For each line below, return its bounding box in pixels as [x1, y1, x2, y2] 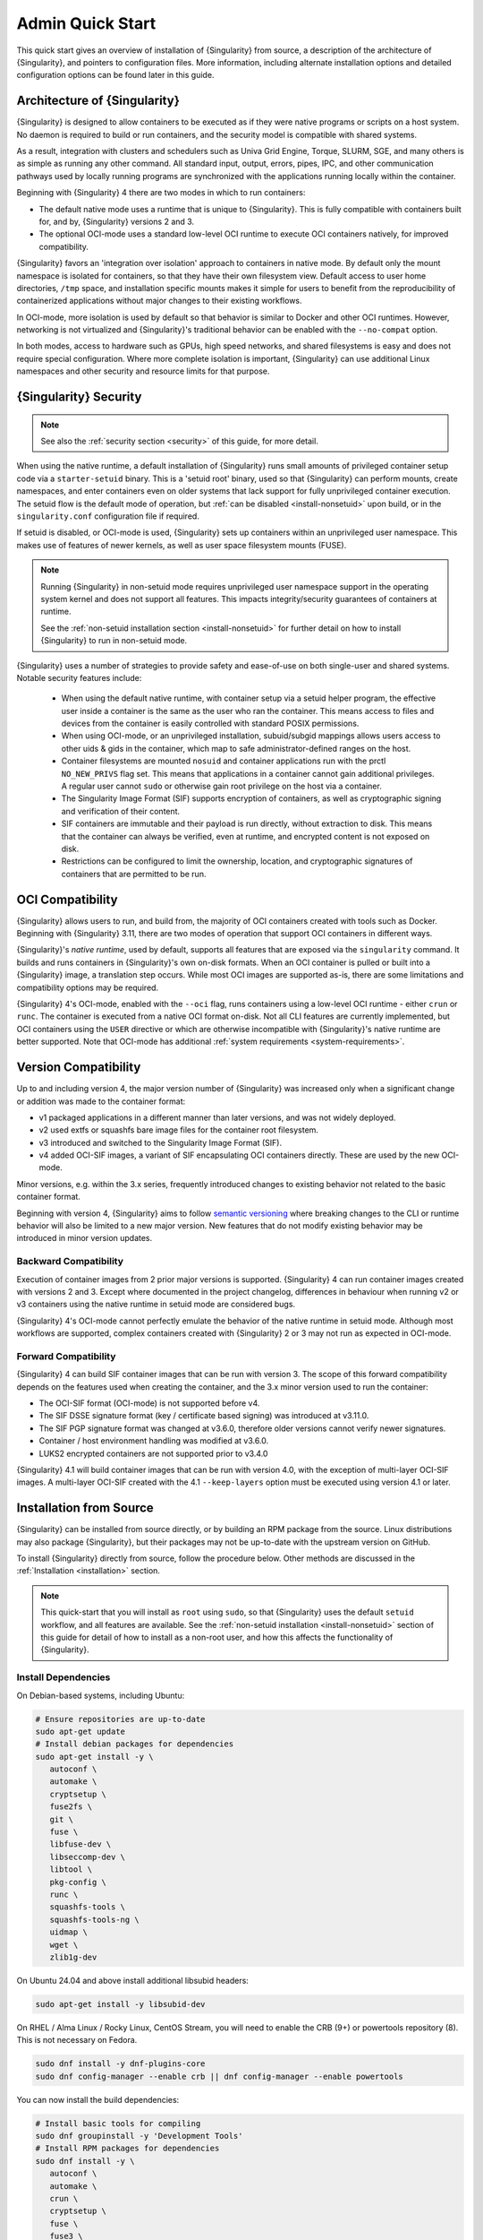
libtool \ [49, 1865, 93, 1874]
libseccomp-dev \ [49, 1851, 125, 1862]
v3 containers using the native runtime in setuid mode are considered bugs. [16, 1299, 295, 1310]
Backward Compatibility [16, 1255, 124, 1268]
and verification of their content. [61, 806, 181, 816]
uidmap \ [49, 1927, 89, 1937]
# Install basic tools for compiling [35, 2118, 201, 2128]
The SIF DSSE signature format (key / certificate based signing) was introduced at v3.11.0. [38, 1410, 369, 1421]
